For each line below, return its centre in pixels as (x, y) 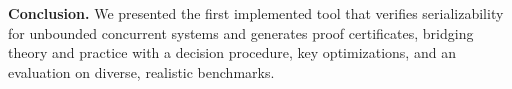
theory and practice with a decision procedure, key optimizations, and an (232, 52)
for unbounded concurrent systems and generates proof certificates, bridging (241, 32)
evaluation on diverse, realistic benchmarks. (141, 71)
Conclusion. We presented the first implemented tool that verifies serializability (256, 13)
